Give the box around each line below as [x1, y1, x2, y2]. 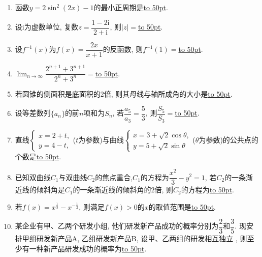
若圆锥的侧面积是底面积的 [15, 88, 101, 99]
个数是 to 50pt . [15, 151, 61, 162]
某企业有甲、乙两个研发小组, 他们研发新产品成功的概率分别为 [15, 220, 219, 231]
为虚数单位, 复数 [24, 21, 79, 32]
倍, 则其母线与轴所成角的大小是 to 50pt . [104, 88, 233, 99]
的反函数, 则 [103, 44, 143, 54]
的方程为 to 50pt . [181, 184, 235, 195]
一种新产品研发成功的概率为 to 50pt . [29, 243, 147, 253]
